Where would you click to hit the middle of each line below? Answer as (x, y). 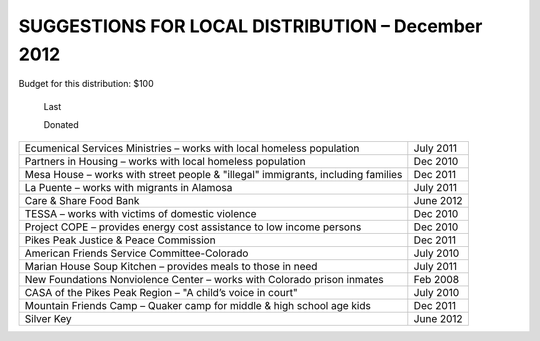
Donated (61, 125)
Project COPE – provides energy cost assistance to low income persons (193, 227)
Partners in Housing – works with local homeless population (165, 161)
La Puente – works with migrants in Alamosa (128, 187)
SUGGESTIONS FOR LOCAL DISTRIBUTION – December (250, 26)
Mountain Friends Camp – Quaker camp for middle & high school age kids (198, 305)
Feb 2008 (436, 279)
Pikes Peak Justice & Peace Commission (120, 240)
